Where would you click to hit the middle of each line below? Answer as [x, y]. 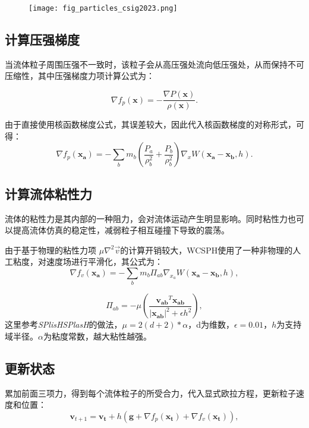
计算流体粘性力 [48, 193]
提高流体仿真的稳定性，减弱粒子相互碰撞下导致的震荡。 [121, 230]
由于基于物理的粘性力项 [51, 250]
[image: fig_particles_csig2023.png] [103, 8]
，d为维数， [211, 324]
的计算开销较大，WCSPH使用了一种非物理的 [206, 250]
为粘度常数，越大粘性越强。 [97, 336]
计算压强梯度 [42, 39]
